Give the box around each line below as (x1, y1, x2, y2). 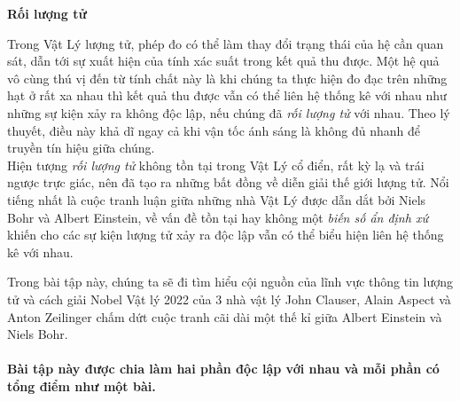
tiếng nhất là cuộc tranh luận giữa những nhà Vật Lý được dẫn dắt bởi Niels (7, 190, 426, 208)
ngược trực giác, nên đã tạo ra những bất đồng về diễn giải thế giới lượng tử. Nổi (7, 173, 449, 192)
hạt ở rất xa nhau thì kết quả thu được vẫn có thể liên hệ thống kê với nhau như (7, 86, 447, 105)
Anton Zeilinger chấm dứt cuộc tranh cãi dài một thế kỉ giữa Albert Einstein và (7, 307, 442, 326)
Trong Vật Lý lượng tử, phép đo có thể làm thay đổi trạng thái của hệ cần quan (7, 34, 444, 52)
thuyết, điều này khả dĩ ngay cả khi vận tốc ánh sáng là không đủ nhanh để (7, 121, 421, 139)
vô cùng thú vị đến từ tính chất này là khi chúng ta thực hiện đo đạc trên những (7, 68, 448, 87)
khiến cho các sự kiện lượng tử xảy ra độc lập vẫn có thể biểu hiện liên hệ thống (7, 225, 444, 244)
